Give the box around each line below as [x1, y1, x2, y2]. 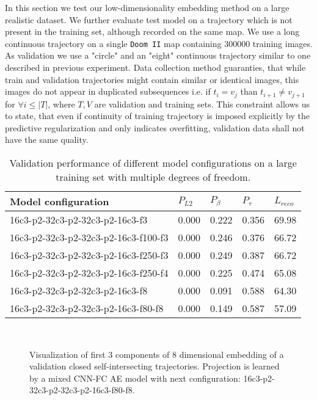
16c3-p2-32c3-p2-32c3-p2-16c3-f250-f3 [10, 248, 169, 263]
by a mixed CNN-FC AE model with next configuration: [29, 371, 241, 384]
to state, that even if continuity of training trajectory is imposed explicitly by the [5, 109, 310, 122]
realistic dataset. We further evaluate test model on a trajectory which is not [5, 13, 293, 26]
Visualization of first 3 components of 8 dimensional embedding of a [29, 347, 284, 360]
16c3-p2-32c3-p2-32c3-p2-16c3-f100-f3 [10, 230, 169, 245]
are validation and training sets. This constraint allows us [94, 97, 310, 110]
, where [48, 97, 75, 110]
